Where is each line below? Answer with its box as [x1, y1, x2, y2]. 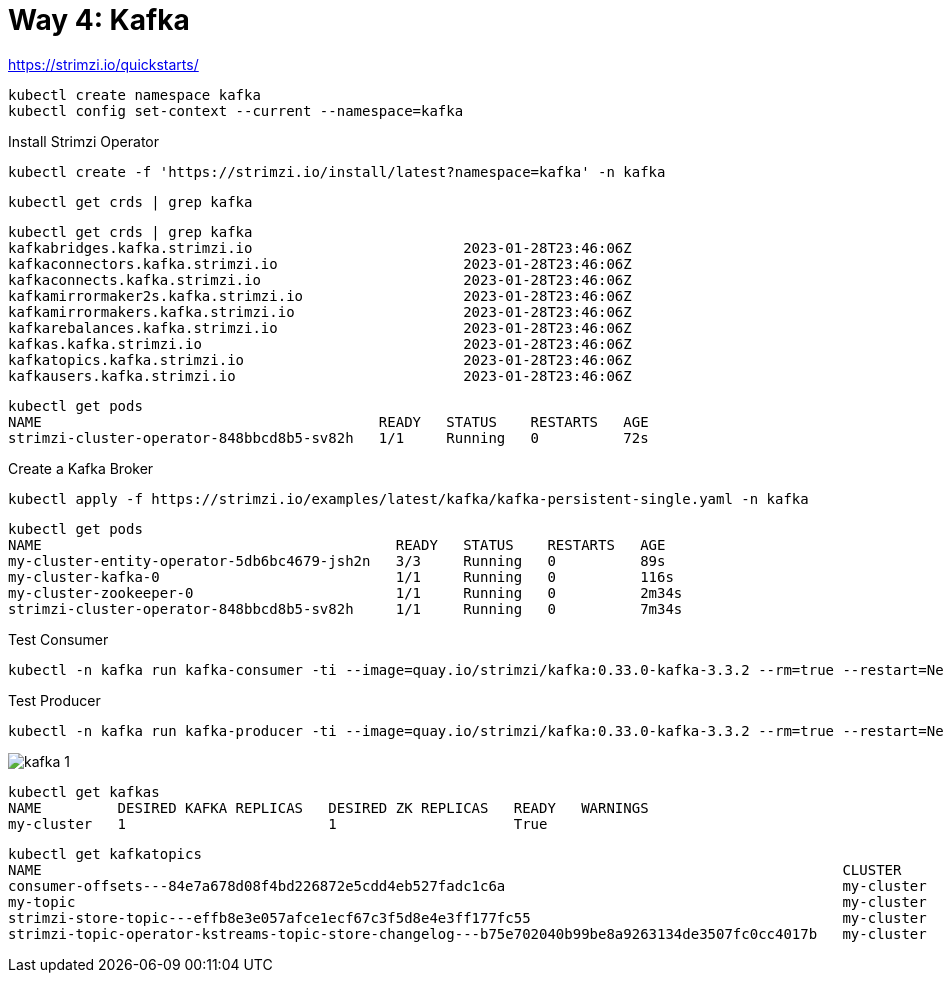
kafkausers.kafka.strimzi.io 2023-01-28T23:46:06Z [8, 367, 632, 384]
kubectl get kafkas [8, 783, 160, 800]
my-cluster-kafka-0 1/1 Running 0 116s [8, 568, 674, 585]
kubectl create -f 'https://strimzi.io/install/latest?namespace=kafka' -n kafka [8, 163, 666, 180]
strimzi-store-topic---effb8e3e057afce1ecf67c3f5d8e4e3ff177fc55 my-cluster [8, 909, 927, 926]
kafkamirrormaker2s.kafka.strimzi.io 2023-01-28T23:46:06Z [8, 287, 632, 304]
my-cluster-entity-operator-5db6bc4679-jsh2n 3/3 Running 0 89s [8, 552, 666, 569]
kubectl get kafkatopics [8, 845, 202, 862]
